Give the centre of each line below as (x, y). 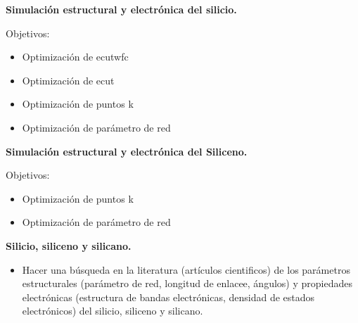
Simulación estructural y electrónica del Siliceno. (127, 151)
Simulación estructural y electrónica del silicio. (121, 9)
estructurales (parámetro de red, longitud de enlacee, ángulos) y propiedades (187, 283)
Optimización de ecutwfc (75, 57)
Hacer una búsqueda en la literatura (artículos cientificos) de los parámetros (186, 269)
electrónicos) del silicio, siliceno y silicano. (113, 311)
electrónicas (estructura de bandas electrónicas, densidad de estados (168, 297)
